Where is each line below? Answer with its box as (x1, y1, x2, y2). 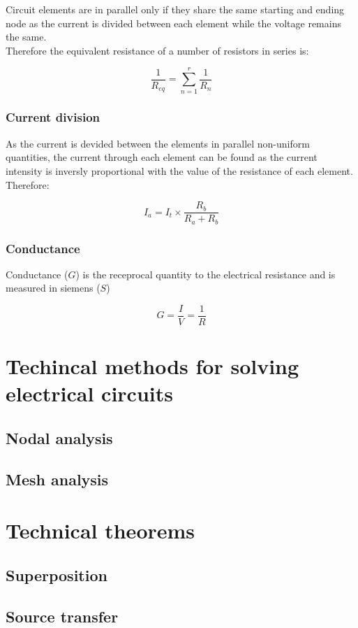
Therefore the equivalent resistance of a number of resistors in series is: (6, 43, 309, 57)
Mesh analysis (6, 468, 109, 490)
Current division (6, 108, 100, 126)
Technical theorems (6, 516, 195, 545)
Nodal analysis (6, 427, 113, 449)
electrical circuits (6, 379, 173, 408)
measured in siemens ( (6, 280, 100, 295)
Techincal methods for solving (6, 352, 299, 380)
